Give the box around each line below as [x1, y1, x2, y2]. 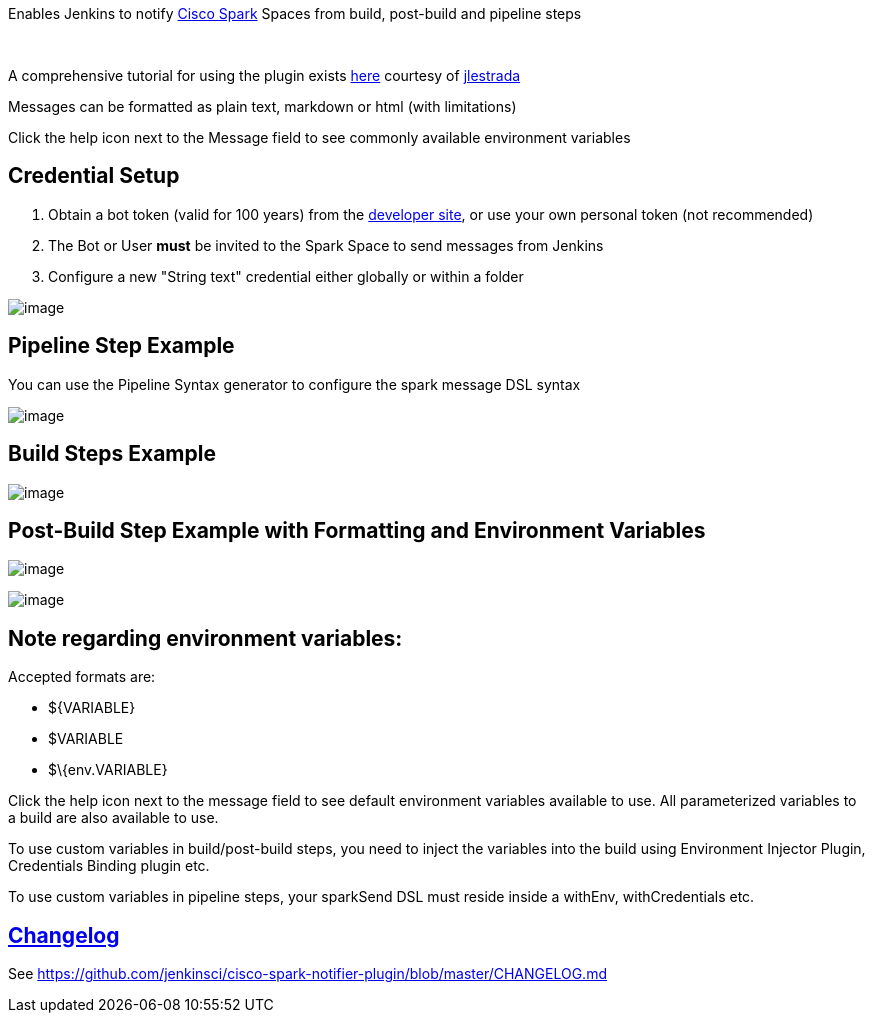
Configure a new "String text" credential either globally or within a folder [48, 267, 524, 285]
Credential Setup [8, 163, 180, 189]
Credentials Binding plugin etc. [8, 857, 210, 875]
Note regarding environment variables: [8, 625, 403, 651]
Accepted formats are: [8, 668, 156, 686]
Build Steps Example [8, 441, 216, 467]
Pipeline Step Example [8, 333, 235, 359]
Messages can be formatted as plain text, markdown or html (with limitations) [8, 98, 517, 115]
